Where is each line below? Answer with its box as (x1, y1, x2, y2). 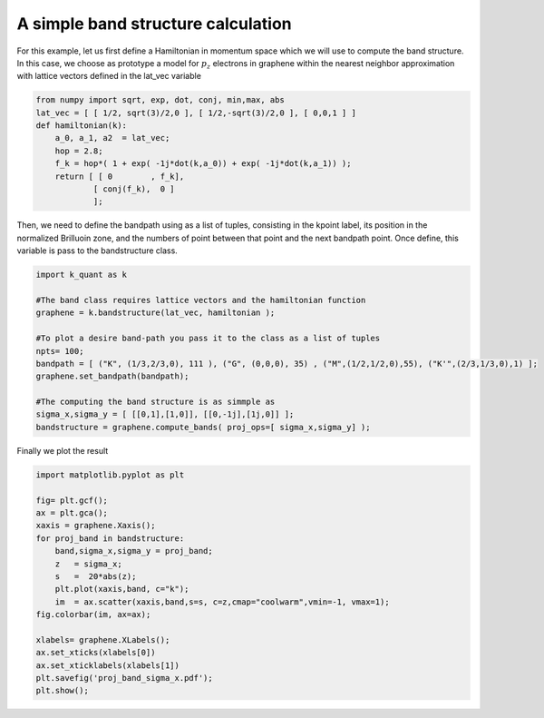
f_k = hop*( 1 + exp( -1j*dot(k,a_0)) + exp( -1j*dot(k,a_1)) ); (54, 159, 352, 169)
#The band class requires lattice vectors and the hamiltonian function (35, 295, 366, 305)
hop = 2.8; (54, 145, 103, 156)
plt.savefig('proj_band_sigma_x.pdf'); (35, 673, 213, 684)
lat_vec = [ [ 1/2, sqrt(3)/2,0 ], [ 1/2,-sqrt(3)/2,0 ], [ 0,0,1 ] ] (35, 107, 357, 118)
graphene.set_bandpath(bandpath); (35, 371, 189, 381)
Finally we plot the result (16, 445, 109, 456)
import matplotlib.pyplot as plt (35, 469, 185, 480)
